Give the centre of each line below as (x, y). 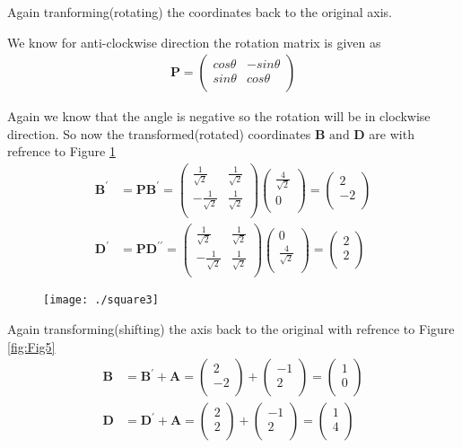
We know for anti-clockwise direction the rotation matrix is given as (194, 42)
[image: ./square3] (101, 300)
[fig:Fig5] (31, 346)
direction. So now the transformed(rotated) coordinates (159, 133)
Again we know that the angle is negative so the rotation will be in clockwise (219, 116)
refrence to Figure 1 (61, 151)
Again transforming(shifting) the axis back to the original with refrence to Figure (231, 328)
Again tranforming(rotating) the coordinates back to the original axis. (200, 12)
